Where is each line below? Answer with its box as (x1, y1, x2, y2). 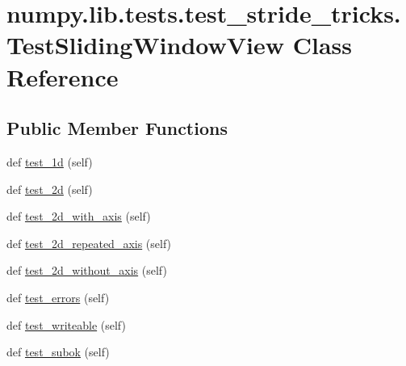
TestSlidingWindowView (6, 28, 285, 61)
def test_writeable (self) (6, 316, 126, 333)
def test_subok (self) (6, 343, 110, 360)
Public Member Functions (6, 116, 228, 141)
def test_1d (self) (6, 153, 93, 170)
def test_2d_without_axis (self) (6, 262, 167, 279)
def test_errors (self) (6, 288, 110, 305)
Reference (6, 60, 119, 93)
